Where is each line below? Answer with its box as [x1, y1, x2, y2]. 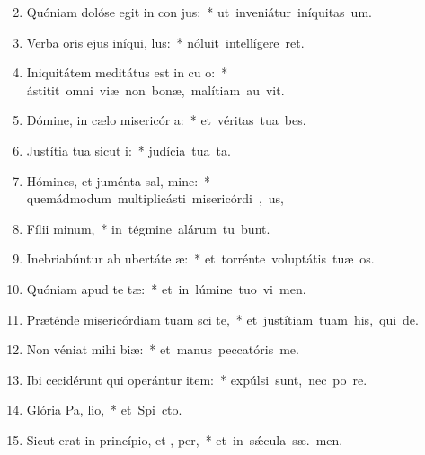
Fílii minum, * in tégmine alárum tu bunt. [26, 219, 270, 237]
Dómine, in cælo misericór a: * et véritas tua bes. [26, 111, 306, 129]
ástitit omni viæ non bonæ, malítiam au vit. [26, 80, 285, 99]
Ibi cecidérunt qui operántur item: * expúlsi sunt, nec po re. [26, 370, 367, 388]
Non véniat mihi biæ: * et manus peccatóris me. [26, 340, 299, 359]
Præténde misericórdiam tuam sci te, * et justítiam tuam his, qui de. [26, 309, 419, 328]
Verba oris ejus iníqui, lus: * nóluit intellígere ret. [26, 32, 305, 51]
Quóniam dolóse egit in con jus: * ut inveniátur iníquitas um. [26, 3, 372, 21]
